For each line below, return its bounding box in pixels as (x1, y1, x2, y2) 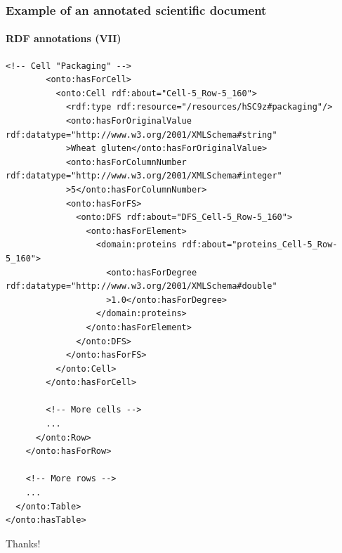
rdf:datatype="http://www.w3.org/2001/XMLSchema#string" (6, 129, 277, 140)
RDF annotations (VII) (6, 31, 121, 46)
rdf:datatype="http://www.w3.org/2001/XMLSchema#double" (6, 281, 277, 292)
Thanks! (6, 535, 41, 550)
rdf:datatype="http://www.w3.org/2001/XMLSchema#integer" (6, 171, 282, 181)
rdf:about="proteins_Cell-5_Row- (181, 240, 338, 250)
